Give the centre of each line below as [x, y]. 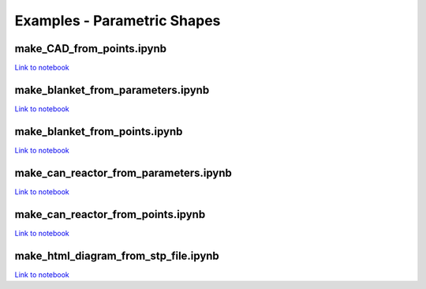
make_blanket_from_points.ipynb [99, 131]
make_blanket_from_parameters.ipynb [112, 90]
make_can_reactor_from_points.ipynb [110, 214]
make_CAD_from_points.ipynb [91, 49]
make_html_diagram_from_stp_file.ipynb [117, 255]
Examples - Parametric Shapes [118, 21]
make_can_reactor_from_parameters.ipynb [123, 173]
